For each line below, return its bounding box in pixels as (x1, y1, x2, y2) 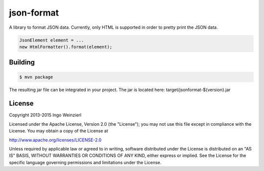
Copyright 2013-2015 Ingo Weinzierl (9, 112, 82, 118)
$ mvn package (19, 74, 53, 80)
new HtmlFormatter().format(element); (19, 44, 112, 50)
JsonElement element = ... (19, 37, 84, 43)
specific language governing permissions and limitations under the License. (9, 159, 161, 165)
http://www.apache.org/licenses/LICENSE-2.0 (9, 137, 102, 143)
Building (9, 58, 35, 67)
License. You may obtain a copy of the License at (9, 128, 109, 134)
